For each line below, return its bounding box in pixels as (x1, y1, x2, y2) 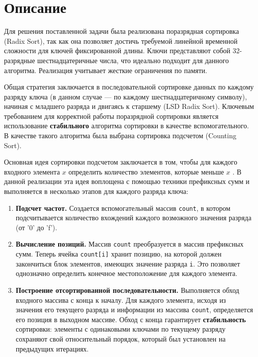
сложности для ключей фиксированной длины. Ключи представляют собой (4, 45, 231, 56)
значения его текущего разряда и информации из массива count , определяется (15, 304, 254, 315)
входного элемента (4, 166, 60, 177)
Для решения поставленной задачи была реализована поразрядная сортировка (4, 26, 239, 36)
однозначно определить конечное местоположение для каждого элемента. (15, 268, 238, 278)
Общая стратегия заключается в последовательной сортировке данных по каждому (4, 82, 254, 92)
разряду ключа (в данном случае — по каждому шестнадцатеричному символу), (4, 91, 247, 101)
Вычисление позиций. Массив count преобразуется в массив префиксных (15, 239, 244, 249)
